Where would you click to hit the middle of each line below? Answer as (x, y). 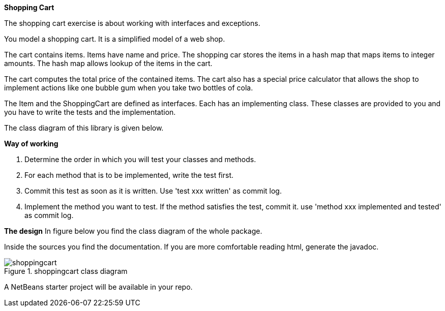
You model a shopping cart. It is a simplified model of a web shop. (115, 39)
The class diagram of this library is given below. (84, 128)
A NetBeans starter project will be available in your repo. (98, 287)
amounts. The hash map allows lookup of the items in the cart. (108, 63)
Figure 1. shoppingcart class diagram (66, 271)
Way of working (31, 144)
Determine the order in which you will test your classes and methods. (140, 159)
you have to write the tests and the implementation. (90, 112)
